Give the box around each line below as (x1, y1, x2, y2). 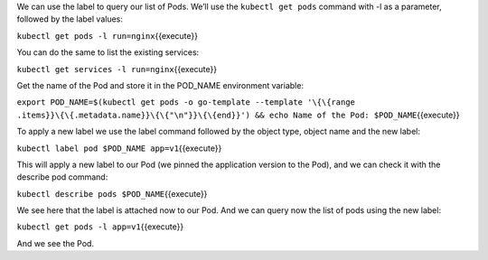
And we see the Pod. (16, 237, 95, 248)
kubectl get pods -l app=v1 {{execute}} (16, 221, 184, 232)
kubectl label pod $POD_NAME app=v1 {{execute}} (16, 143, 222, 153)
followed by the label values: (16, 14, 124, 24)
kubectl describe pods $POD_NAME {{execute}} (16, 188, 208, 199)
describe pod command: (16, 172, 108, 182)
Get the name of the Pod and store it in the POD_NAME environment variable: (16, 79, 305, 90)
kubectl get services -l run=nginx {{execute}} (16, 63, 217, 74)
